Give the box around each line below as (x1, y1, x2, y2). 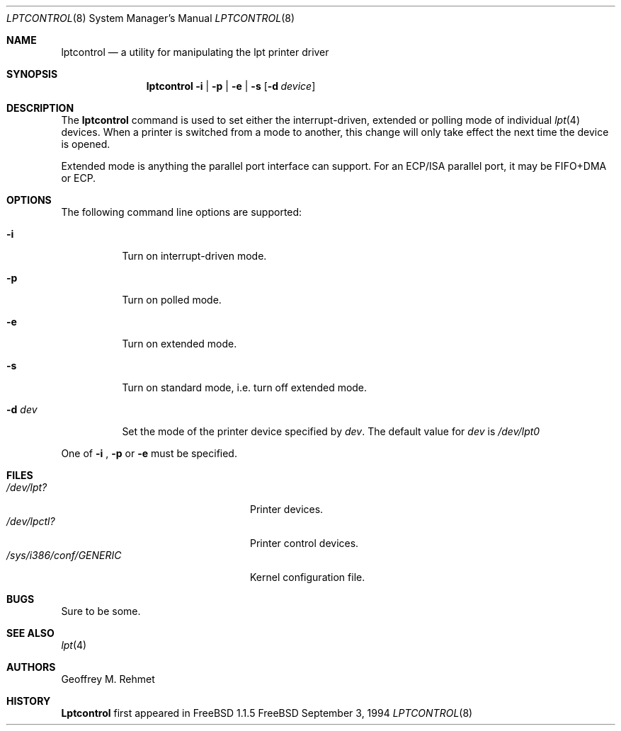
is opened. (61, 138, 110, 150)
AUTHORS (6, 661, 56, 673)
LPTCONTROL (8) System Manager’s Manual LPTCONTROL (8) (6, 12, 295, 24)
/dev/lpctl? (6, 515, 55, 527)
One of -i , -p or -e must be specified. (61, 447, 237, 459)
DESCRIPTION (6, 102, 74, 114)
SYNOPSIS (6, 68, 58, 80)
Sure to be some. (61, 605, 141, 617)
